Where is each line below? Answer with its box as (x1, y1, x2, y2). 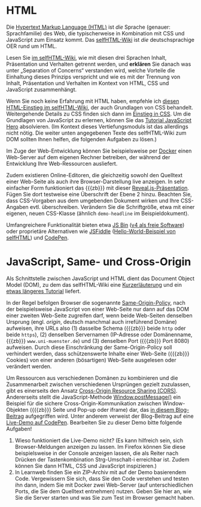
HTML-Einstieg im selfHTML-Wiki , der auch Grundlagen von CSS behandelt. (6, 104, 193, 111)
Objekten (6, 406, 29, 413)
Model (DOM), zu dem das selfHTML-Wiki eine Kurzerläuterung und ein (6, 281, 182, 288)
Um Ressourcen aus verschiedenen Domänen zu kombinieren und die (6, 374, 178, 381)
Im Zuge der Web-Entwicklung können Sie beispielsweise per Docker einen (6, 147, 192, 154)
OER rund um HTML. (6, 42, 57, 50)
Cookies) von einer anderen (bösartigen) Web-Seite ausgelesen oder (6, 356, 176, 363)
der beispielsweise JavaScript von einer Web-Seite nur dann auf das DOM (6, 305, 190, 312)
